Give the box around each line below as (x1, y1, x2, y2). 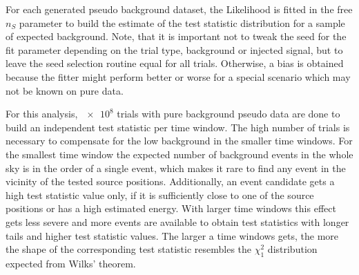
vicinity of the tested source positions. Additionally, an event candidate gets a (6, 174, 335, 189)
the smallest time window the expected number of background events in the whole (6, 146, 353, 161)
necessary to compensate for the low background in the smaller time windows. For (6, 133, 353, 148)
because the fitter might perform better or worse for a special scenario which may (6, 69, 351, 84)
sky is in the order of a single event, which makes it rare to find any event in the (6, 160, 346, 175)
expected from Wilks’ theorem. (6, 256, 136, 270)
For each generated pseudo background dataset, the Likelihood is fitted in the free (6, 2, 353, 16)
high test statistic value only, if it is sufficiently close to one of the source (6, 187, 314, 202)
